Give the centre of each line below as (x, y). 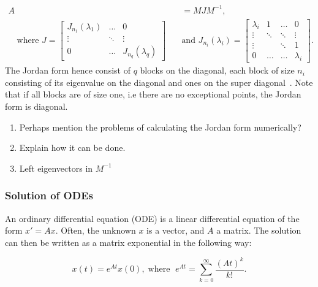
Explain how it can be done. (72, 147)
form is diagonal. (36, 106)
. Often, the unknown (96, 230)
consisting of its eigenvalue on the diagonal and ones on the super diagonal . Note (159, 82)
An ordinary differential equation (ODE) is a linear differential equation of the (152, 218)
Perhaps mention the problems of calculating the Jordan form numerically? (160, 127)
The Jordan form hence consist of (68, 70)
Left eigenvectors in (56, 168)
